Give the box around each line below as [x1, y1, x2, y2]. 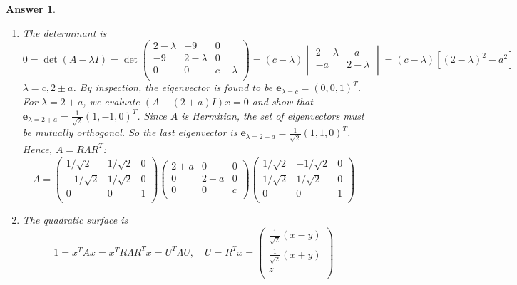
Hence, [22, 141, 52, 156]
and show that [252, 93, 313, 108]
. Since [137, 108, 167, 123]
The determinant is [22, 25, 107, 40]
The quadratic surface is [22, 212, 128, 227]
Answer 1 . [6, 1, 56, 16]
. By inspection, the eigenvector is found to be [73, 80, 273, 95]
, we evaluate [83, 93, 140, 108]
